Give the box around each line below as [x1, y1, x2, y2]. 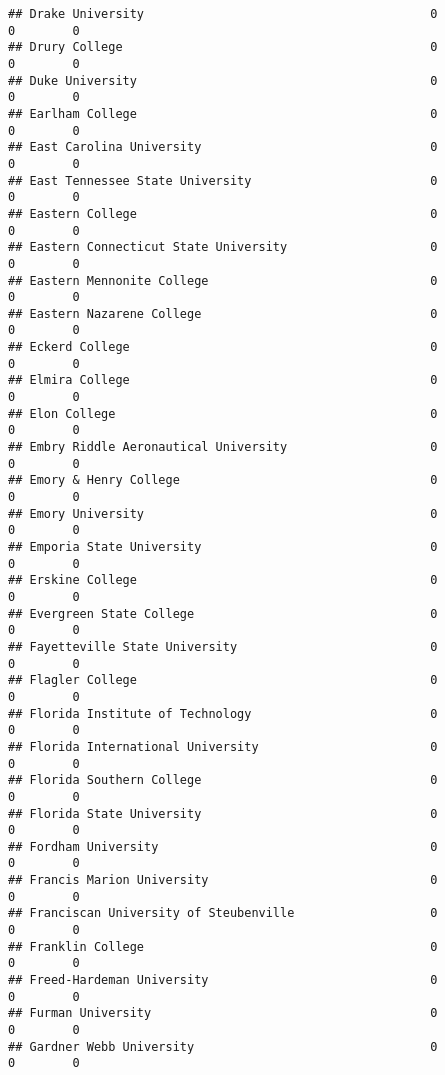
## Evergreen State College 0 [8, 606, 438, 621]
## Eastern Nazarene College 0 [8, 306, 438, 321]
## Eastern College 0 [8, 206, 438, 221]
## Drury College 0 [8, 40, 438, 55]
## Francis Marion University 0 [8, 873, 438, 888]
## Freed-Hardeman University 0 [8, 973, 438, 988]
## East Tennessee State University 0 [8, 173, 438, 188]
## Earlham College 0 [8, 106, 438, 121]
